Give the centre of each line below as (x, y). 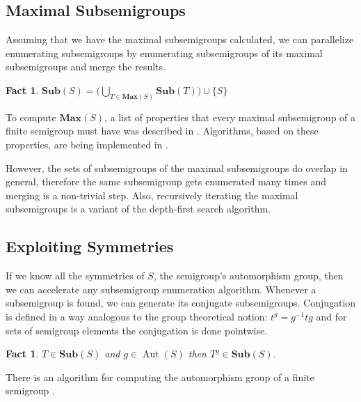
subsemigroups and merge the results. (86, 67)
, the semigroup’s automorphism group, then (248, 276)
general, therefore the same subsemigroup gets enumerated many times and (166, 181)
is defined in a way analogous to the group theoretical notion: (137, 316)
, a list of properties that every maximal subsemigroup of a (230, 117)
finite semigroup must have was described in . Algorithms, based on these (162, 131)
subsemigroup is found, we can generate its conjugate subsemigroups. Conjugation (181, 303)
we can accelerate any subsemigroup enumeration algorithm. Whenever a (161, 289)
